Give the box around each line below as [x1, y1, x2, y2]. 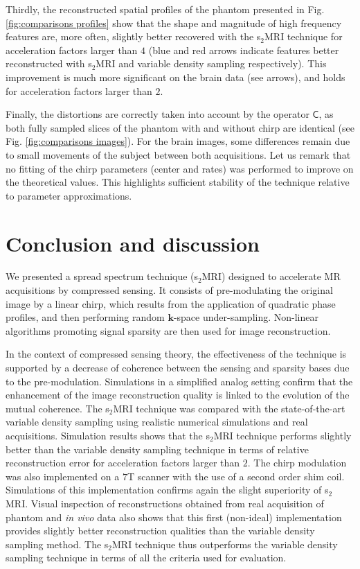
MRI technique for [264, 29, 343, 44]
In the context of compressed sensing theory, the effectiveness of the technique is [6, 347, 347, 361]
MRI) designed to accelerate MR [201, 269, 341, 283]
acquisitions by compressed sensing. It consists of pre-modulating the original [6, 283, 333, 297]
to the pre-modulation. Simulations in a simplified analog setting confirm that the [6, 374, 353, 388]
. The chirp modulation [247, 455, 347, 470]
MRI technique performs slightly [213, 428, 352, 442]
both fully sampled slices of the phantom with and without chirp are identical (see [6, 120, 355, 134]
